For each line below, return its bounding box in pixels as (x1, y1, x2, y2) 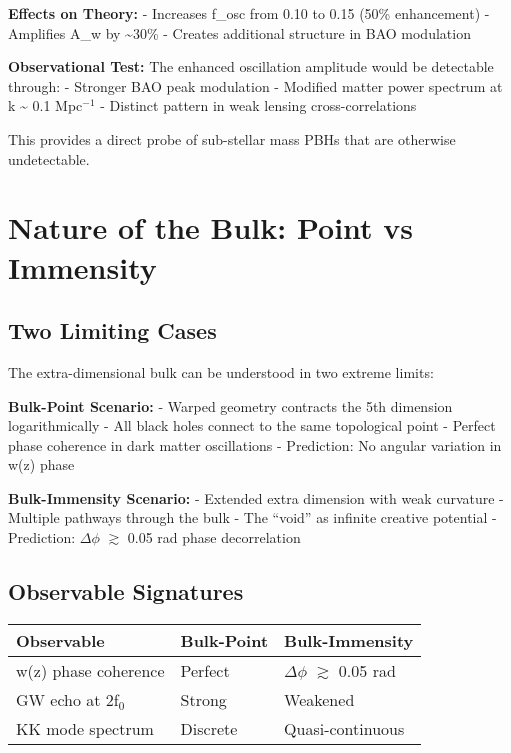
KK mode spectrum (16, 716, 154, 740)
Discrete (180, 716, 238, 740)
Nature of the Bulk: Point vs (8, 207, 414, 248)
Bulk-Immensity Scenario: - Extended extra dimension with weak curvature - (8, 487, 504, 508)
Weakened (284, 687, 355, 711)
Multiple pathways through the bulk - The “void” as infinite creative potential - (8, 507, 497, 528)
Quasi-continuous (284, 716, 405, 740)
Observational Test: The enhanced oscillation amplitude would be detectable (8, 56, 494, 77)
